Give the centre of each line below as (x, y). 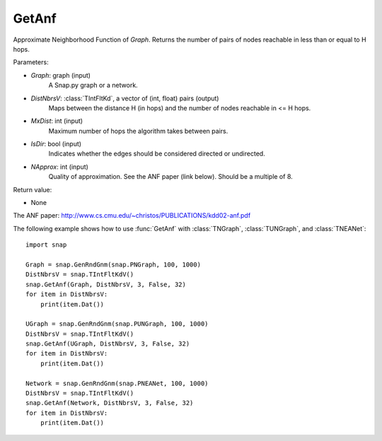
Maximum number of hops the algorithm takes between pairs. (138, 131)
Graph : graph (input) (61, 75)
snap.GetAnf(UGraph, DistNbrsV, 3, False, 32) (108, 344)
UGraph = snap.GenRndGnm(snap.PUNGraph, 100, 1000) (117, 324)
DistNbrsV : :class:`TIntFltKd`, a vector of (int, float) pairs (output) (125, 98)
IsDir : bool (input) (56, 144)
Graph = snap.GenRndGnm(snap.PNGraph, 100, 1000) (114, 264)
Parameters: (31, 62)
